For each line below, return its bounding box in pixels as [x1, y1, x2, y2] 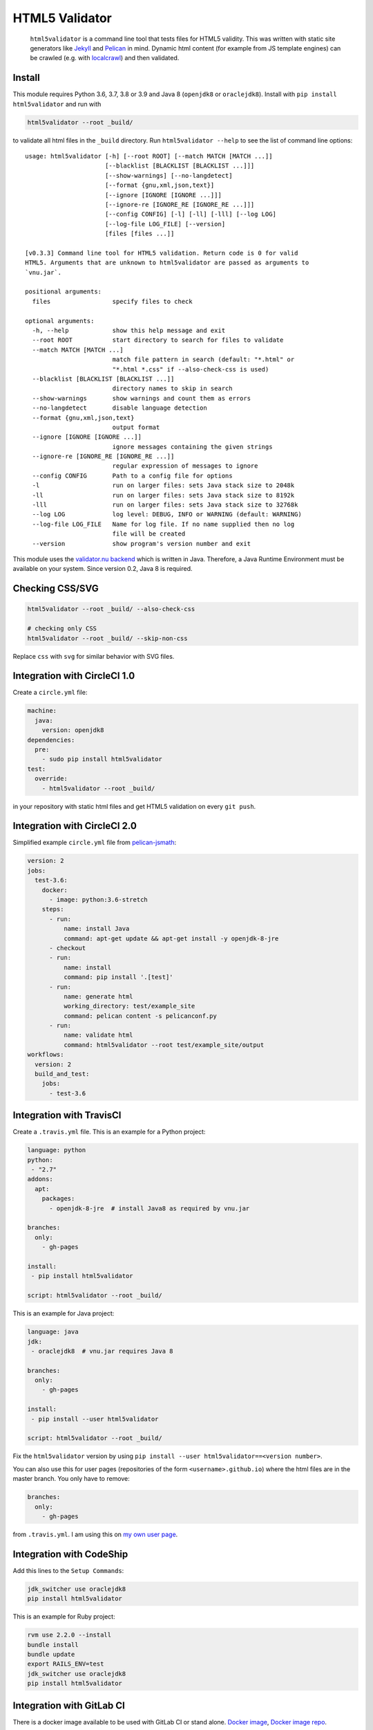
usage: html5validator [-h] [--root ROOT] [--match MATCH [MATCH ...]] [25, 152, 273, 160]
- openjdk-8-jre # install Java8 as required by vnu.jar [49, 1204, 250, 1212]
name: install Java [63, 925, 130, 933]
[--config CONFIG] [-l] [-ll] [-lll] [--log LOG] [104, 210, 276, 218]
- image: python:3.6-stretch [49, 896, 148, 903]
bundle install [27, 1641, 79, 1648]
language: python [27, 1146, 86, 1154]
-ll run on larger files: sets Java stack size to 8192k [32, 491, 295, 499]
